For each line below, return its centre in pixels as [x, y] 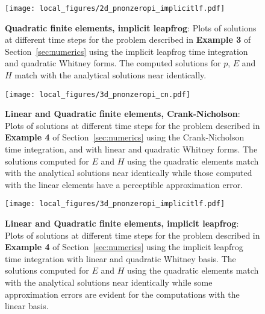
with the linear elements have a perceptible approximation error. [124, 184]
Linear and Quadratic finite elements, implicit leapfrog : [122, 223]
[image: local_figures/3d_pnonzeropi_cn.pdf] [98, 94]
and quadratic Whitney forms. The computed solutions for [113, 63]
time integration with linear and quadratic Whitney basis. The [120, 258]
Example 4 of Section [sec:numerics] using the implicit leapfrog [124, 247]
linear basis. [27, 306]
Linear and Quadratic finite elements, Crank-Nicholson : [123, 114]
